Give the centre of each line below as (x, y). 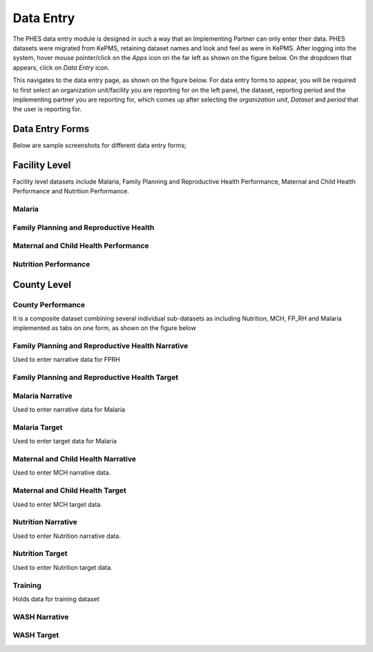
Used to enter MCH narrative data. (62, 472)
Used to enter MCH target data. (58, 504)
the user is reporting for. (47, 109)
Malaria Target (38, 427)
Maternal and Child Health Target (70, 490)
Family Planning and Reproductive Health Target (96, 378)
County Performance (49, 305)
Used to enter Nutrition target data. (63, 567)
